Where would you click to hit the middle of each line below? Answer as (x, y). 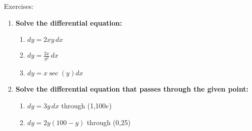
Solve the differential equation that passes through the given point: (132, 89)
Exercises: (19, 6)
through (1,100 (83, 105)
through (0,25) (109, 122)
